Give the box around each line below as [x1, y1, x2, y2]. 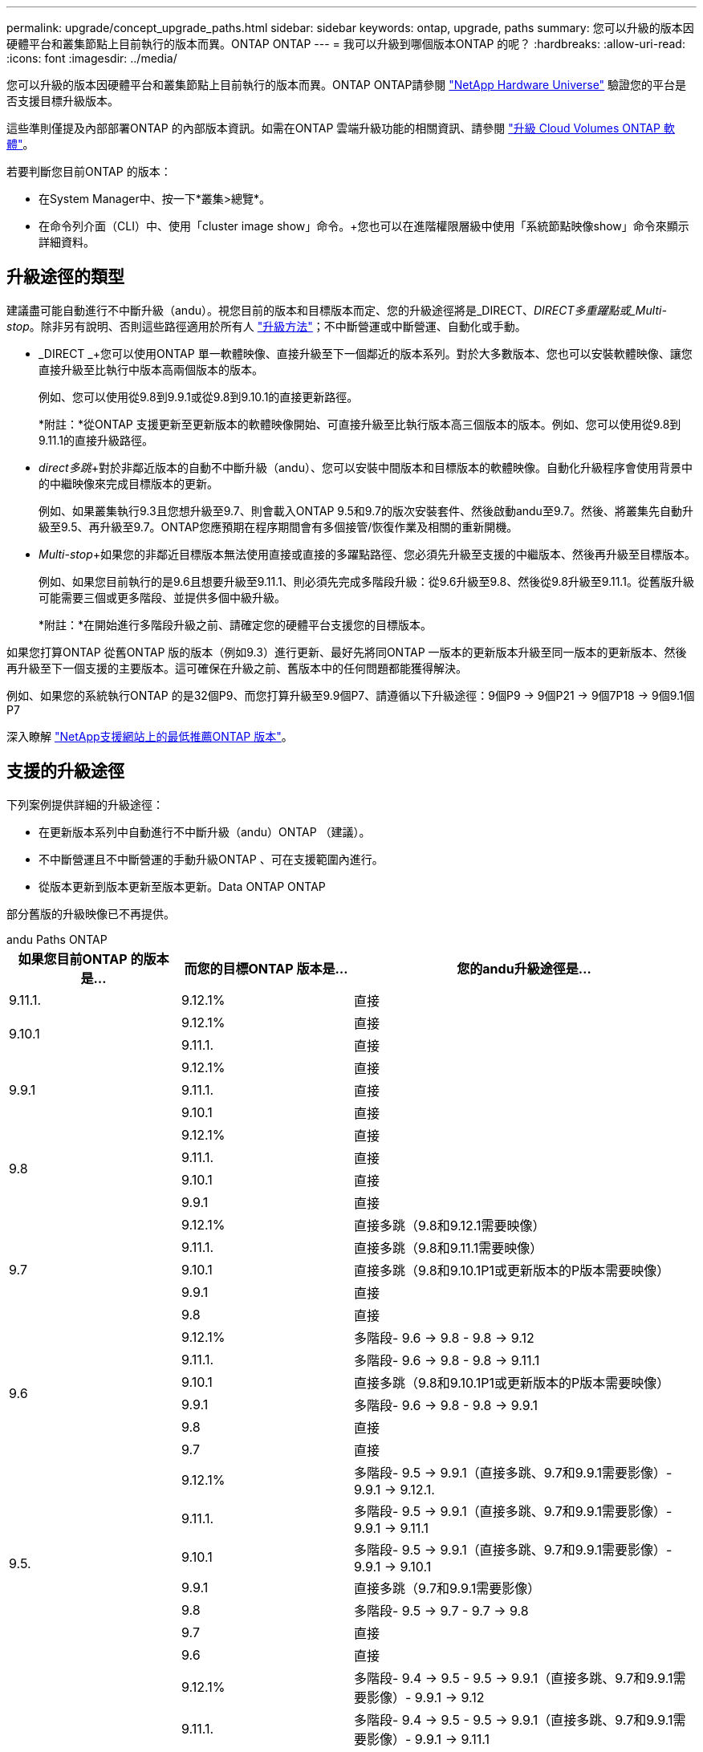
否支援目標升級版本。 [6, 94, 119, 108]
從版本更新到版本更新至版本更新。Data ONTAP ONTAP [39, 879, 326, 893]
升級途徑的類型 [6, 266, 124, 287]
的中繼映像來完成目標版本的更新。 [39, 476, 218, 490]
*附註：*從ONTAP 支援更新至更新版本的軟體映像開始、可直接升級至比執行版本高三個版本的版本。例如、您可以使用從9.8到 [39, 417, 681, 431]
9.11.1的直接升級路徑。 [39, 433, 154, 447]
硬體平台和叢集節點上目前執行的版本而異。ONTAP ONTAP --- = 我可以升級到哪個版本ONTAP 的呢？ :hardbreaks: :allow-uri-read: [6, 37, 685, 51]
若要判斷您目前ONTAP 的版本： [6, 165, 172, 178]
